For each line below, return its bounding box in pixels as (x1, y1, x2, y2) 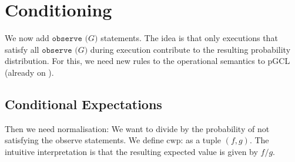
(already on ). (5, 66, 54, 78)
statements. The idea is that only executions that (100, 32, 278, 44)
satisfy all (5, 43, 39, 55)
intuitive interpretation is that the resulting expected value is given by (5, 145, 258, 157)
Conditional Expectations (5, 95, 162, 113)
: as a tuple (180, 134, 221, 146)
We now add (5, 32, 49, 44)
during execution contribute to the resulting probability (90, 43, 291, 55)
